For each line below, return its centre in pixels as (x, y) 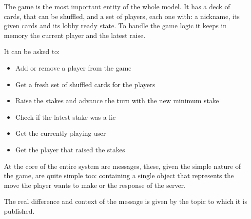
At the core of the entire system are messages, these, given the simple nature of (122, 166)
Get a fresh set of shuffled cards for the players (85, 84)
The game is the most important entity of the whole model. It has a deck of (117, 6)
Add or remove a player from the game (73, 67)
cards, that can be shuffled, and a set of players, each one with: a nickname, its (122, 16)
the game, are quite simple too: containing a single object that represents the (119, 175)
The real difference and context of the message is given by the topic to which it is (126, 201)
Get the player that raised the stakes (70, 149)
